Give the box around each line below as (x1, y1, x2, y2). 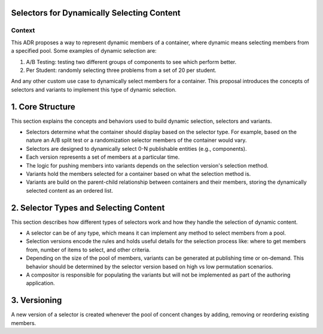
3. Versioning (11, 295, 62, 305)
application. (26, 280, 55, 287)
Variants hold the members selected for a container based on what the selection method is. (26, 170, 251, 177)
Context (11, 26, 35, 35)
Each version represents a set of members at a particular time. (26, 153, 180, 161)
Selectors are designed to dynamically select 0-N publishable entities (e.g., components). (26, 145, 247, 152)
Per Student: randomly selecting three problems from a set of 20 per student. (26, 66, 217, 74)
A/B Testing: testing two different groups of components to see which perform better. (26, 58, 236, 65)
